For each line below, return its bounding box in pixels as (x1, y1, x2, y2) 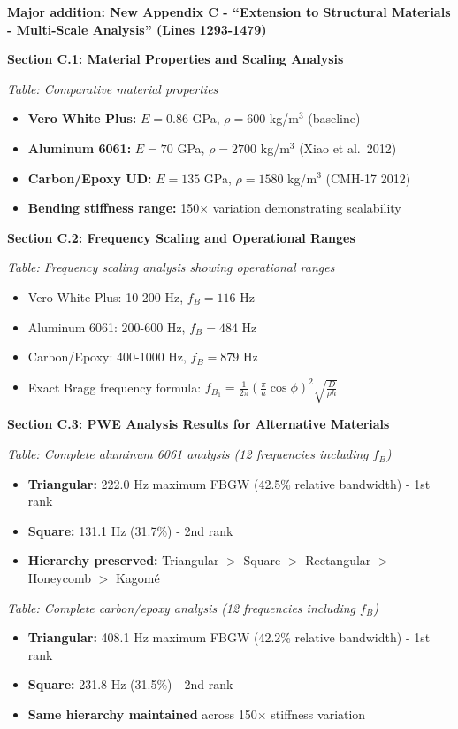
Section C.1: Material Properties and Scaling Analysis (7, 50, 344, 68)
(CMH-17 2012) (325, 168, 411, 187)
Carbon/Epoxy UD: (27, 168, 152, 187)
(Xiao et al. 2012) (299, 138, 397, 157)
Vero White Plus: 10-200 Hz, (27, 287, 184, 306)
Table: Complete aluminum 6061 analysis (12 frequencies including (7, 445, 369, 463)
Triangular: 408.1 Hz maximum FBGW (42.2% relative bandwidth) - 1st (27, 628, 431, 647)
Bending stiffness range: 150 (27, 198, 200, 217)
